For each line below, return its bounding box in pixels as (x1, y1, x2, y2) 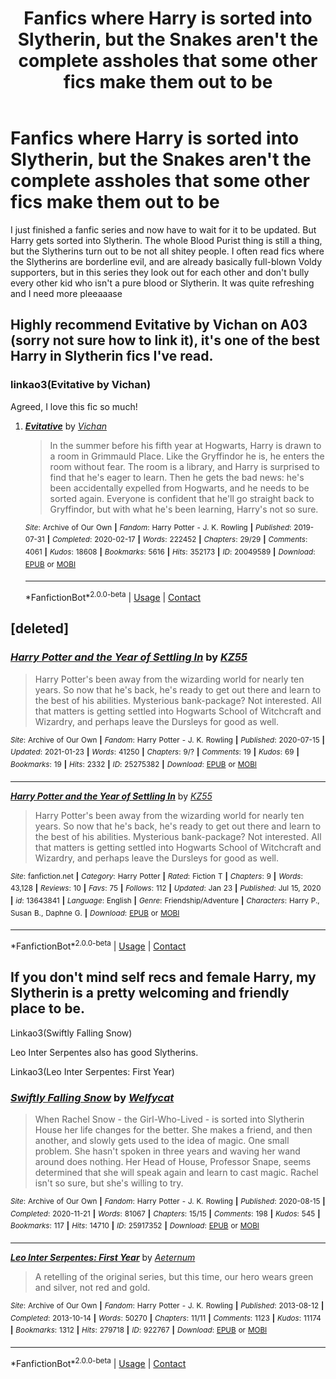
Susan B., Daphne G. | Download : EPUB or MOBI (10, 908, 180, 918)
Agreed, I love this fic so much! (10, 400, 138, 412)
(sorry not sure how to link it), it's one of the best (10, 332, 321, 349)
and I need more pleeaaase (10, 287, 123, 299)
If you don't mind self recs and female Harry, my (10, 969, 317, 986)
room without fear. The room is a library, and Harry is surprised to (49, 460, 320, 472)
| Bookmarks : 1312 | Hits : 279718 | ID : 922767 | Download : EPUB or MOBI (10, 1325, 268, 1336)
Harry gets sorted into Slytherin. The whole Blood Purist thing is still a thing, (10, 234, 323, 246)
